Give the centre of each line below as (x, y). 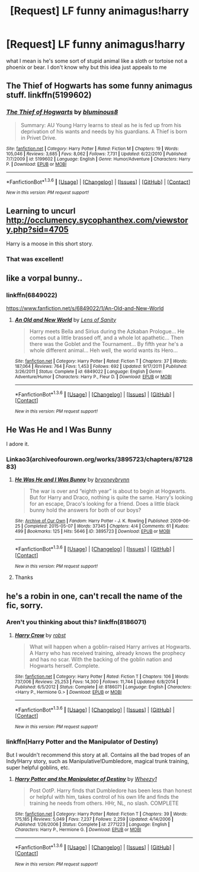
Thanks (24, 577)
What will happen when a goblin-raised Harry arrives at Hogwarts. (110, 647)
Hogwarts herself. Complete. (65, 665)
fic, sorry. (25, 605)
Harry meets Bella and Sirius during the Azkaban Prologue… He (107, 331)
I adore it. (18, 444)
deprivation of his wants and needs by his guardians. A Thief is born (104, 131)
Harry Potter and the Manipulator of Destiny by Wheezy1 (86, 779)
